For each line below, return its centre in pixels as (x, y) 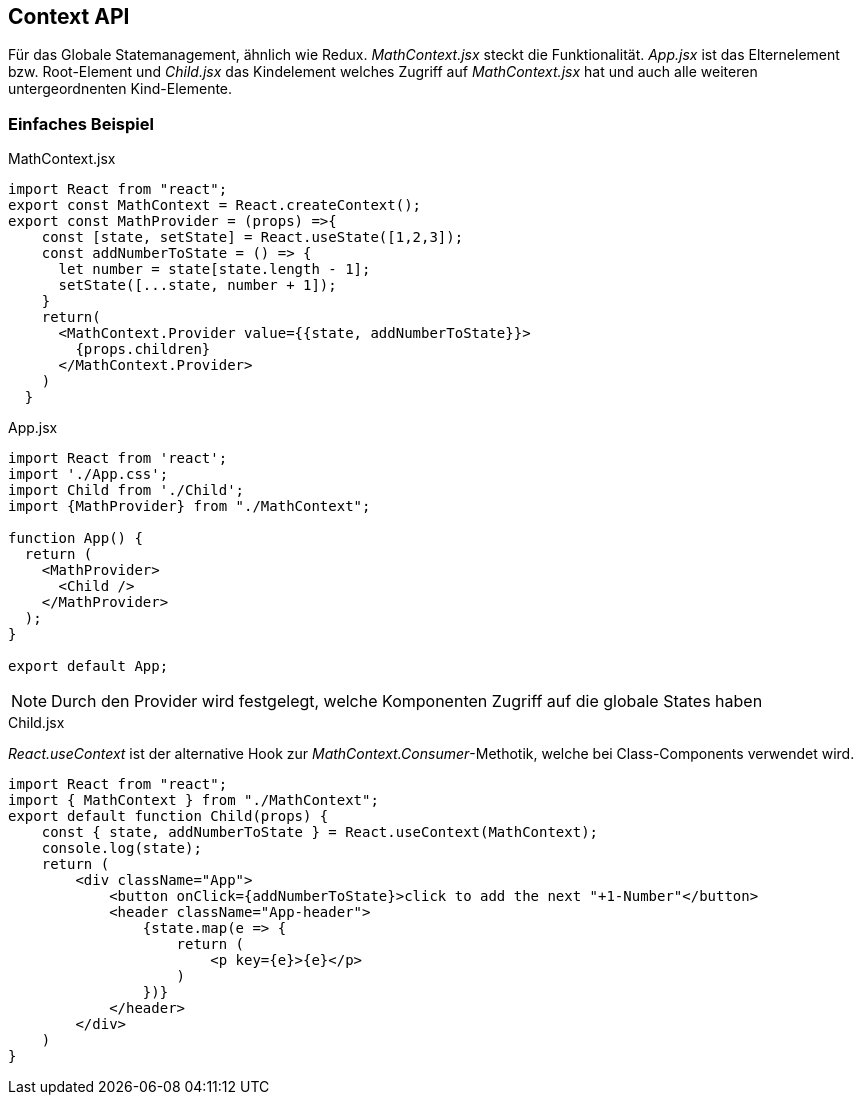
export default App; (88, 666)
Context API (69, 16)
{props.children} (143, 349)
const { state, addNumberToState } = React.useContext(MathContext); (320, 832)
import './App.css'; (88, 474)
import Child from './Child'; (126, 490)
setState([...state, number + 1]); (197, 285)
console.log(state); (121, 848)
